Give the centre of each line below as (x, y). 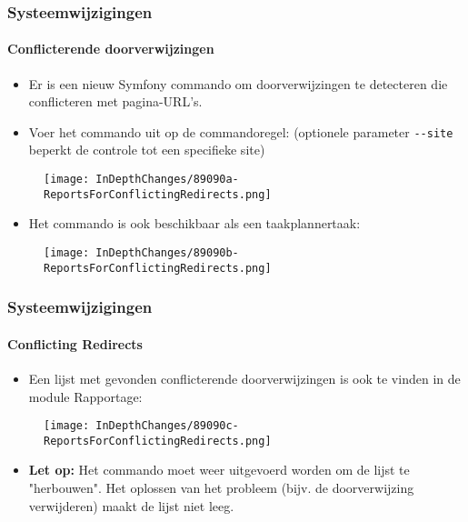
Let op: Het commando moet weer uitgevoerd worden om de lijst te (219, 470)
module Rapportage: (85, 396)
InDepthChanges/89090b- (167, 252)
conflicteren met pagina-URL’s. (115, 101)
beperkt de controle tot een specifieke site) (147, 150)
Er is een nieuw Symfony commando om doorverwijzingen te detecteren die (238, 83)
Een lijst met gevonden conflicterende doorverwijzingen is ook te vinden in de (244, 378)
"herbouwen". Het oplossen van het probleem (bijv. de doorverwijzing (221, 488)
